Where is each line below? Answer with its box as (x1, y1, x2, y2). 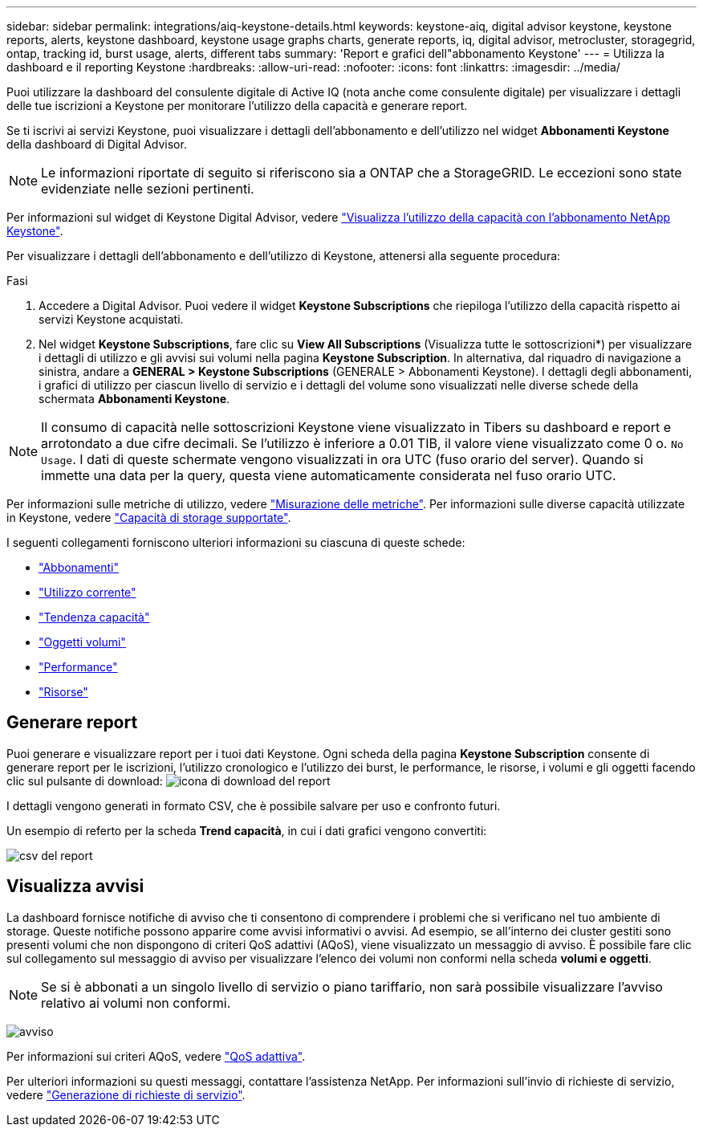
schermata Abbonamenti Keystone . (39, 392, 230, 406)
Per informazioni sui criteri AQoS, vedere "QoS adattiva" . (6, 1049, 306, 1063)
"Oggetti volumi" (39, 635, 126, 649)
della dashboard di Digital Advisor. (6, 137, 187, 151)
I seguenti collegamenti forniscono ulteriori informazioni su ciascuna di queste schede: (6, 536, 465, 549)
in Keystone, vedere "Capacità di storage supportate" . (6, 511, 291, 524)
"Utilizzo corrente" (39, 585, 136, 599)
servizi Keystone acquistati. (39, 312, 184, 326)
